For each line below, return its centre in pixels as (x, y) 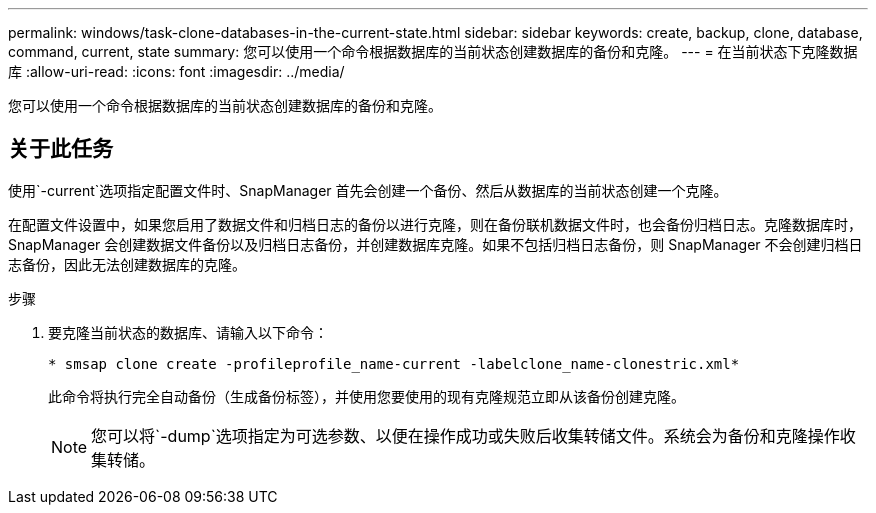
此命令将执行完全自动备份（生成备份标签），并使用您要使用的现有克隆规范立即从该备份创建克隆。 (366, 396)
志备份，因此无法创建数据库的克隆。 (127, 264)
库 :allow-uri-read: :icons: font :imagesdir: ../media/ (176, 71)
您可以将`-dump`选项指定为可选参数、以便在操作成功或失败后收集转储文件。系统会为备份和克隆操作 (465, 435)
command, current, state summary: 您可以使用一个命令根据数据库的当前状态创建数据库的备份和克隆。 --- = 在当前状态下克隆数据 (433, 51)
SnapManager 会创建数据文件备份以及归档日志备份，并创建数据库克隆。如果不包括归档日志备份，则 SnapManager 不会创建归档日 (435, 244)
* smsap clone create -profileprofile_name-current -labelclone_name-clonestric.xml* (394, 363)
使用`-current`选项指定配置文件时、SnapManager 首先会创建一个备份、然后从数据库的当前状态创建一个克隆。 (368, 190)
